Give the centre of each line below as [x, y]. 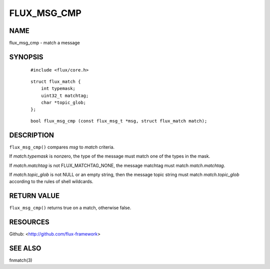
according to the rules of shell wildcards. [51, 181]
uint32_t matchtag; [65, 95]
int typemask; [58, 88]
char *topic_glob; [63, 103]
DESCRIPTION [32, 135]
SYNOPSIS [26, 57]
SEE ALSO [25, 248]
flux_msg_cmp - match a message [44, 43]
